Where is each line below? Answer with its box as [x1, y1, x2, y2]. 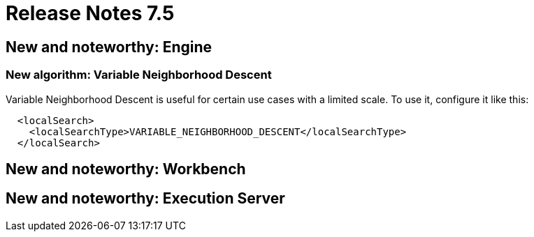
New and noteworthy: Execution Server [6, 190, 285, 208]
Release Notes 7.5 [6, 1, 175, 25]
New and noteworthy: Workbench [6, 160, 246, 178]
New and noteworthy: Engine [6, 38, 212, 56]
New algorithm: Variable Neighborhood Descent [6, 68, 272, 82]
